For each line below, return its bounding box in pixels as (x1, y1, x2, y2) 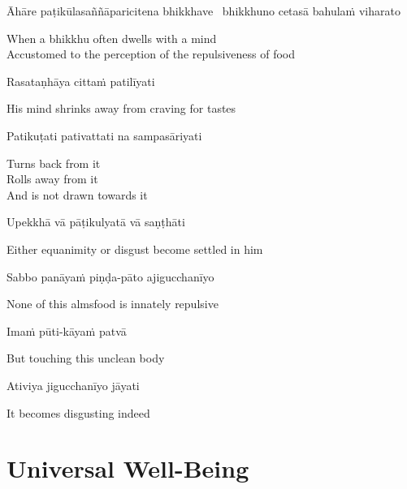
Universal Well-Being (6, 452, 249, 485)
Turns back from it (6, 154, 101, 171)
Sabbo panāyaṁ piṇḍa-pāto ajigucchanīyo (6, 268, 214, 285)
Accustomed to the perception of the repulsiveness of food (6, 45, 296, 62)
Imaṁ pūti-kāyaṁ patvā (6, 322, 127, 339)
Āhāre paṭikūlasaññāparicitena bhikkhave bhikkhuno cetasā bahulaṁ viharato (6, 2, 401, 19)
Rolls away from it (6, 170, 98, 187)
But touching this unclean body (6, 350, 165, 367)
